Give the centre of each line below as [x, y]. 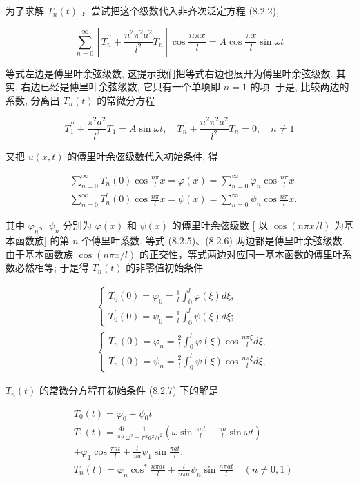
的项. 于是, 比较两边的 [300, 87]
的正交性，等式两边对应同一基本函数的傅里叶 [241, 254]
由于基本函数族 [39, 254]
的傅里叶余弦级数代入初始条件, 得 [143, 156]
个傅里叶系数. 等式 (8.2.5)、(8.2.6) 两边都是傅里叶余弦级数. [213, 240]
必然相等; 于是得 [52, 267]
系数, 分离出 [33, 100]
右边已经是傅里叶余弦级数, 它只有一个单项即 [121, 87]
